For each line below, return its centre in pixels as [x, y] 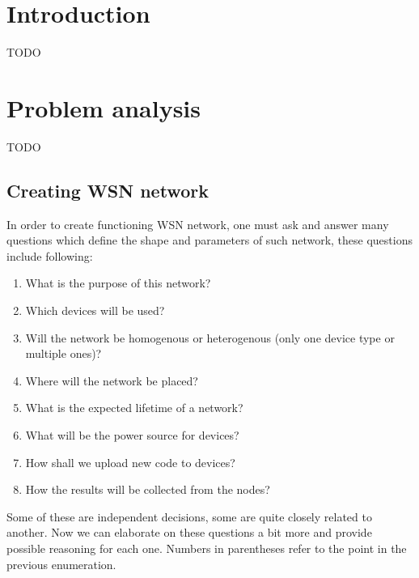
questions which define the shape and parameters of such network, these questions [209, 240]
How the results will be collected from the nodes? [148, 489]
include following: [50, 255]
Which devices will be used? [95, 310]
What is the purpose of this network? [118, 283]
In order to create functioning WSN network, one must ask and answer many [198, 224]
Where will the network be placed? [112, 380]
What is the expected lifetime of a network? [134, 408]
